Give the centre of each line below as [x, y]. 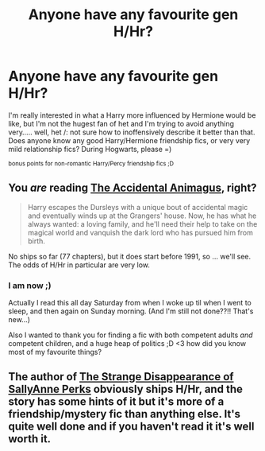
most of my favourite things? [55, 352]
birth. [36, 241]
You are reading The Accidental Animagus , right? [132, 188]
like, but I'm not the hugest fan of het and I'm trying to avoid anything [121, 123]
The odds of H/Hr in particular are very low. [79, 265]
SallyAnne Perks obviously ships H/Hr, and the [126, 389]
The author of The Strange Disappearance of [121, 377]
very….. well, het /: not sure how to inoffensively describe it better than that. [132, 132]
